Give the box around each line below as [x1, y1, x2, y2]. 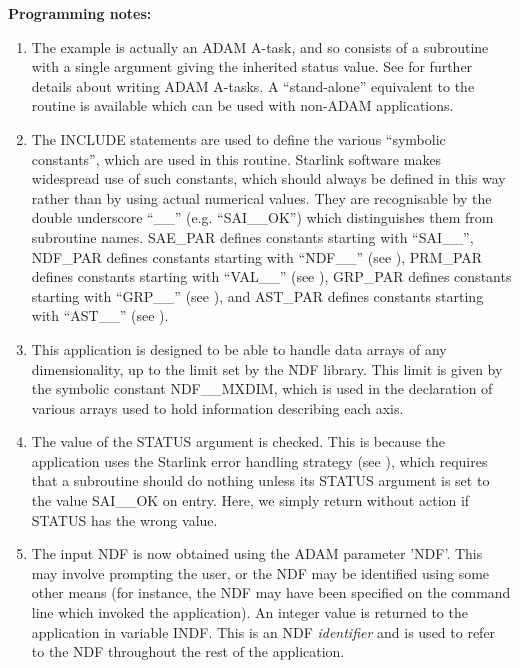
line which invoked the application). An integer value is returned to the [31, 602, 468, 623]
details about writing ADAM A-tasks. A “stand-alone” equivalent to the [31, 75, 475, 96]
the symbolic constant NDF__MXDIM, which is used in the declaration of [31, 378, 493, 399]
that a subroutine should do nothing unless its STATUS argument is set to [31, 470, 490, 491]
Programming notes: [8, 3, 152, 23]
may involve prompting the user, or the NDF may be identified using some [31, 562, 490, 583]
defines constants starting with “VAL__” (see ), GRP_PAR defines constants [31, 266, 512, 287]
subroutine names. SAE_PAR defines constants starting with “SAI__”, [31, 226, 474, 247]
